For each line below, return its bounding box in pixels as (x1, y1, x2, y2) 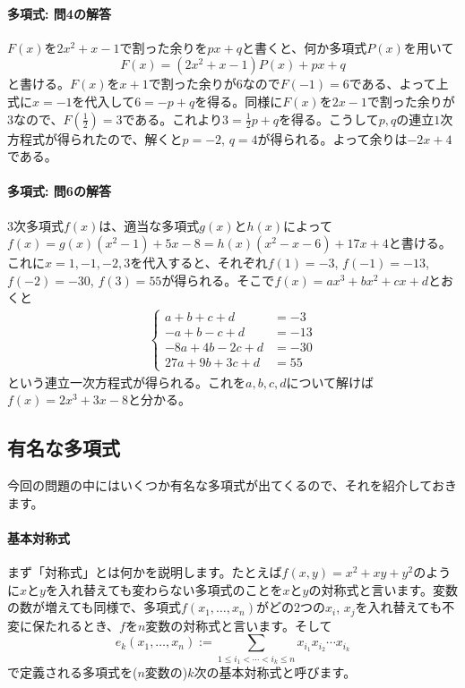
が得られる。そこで (161, 270, 275, 289)
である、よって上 (349, 74, 449, 93)
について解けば (286, 372, 375, 391)
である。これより (122, 109, 223, 128)
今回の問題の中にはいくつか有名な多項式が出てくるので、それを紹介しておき (7, 475, 457, 494)
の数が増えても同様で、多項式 (7, 598, 182, 616)
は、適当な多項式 (99, 216, 200, 234)
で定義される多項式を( (7, 662, 138, 681)
